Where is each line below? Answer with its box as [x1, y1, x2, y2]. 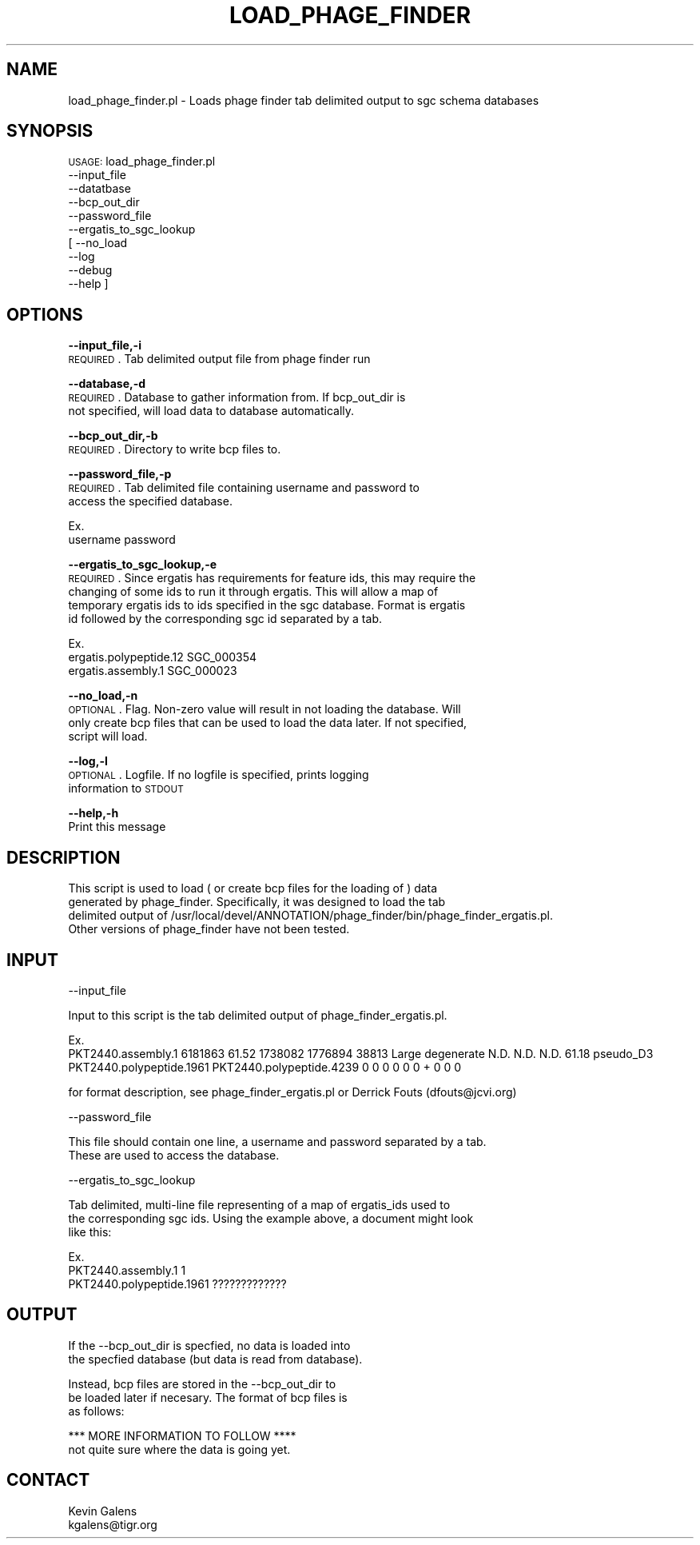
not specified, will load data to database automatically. [68, 404, 355, 418]
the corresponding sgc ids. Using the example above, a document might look [68, 1211, 474, 1225]
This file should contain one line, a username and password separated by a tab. [68, 1134, 487, 1148]
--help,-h [68, 806, 119, 820]
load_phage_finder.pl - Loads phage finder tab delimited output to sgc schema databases [68, 93, 539, 107]
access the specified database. [68, 494, 233, 509]
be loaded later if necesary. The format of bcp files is [68, 1390, 348, 1404]
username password [68, 533, 176, 547]
